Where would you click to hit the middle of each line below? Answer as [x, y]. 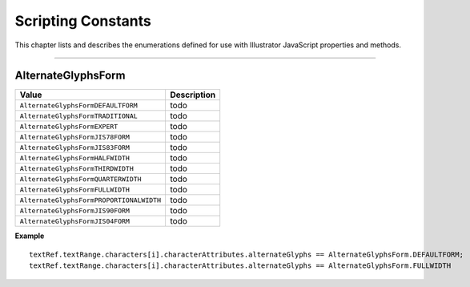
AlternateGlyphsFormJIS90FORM [74, 210]
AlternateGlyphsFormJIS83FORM [74, 147]
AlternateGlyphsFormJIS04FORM [74, 221]
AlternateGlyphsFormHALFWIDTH [74, 158]
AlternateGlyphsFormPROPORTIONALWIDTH [90, 200]
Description [193, 95]
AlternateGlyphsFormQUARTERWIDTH [80, 179]
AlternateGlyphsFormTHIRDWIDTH [76, 168]
